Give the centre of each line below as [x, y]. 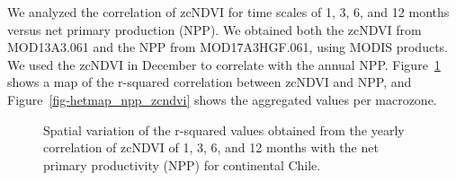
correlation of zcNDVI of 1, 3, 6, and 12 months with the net [211, 147]
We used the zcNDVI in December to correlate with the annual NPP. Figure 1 [224, 64]
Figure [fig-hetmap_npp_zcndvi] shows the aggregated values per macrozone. [222, 99]
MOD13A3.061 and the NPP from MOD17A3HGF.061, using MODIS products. [228, 47]
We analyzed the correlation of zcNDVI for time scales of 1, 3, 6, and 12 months [228, 12]
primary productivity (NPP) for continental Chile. [182, 164]
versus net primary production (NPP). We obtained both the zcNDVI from [215, 29]
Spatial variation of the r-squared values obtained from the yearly [224, 129]
